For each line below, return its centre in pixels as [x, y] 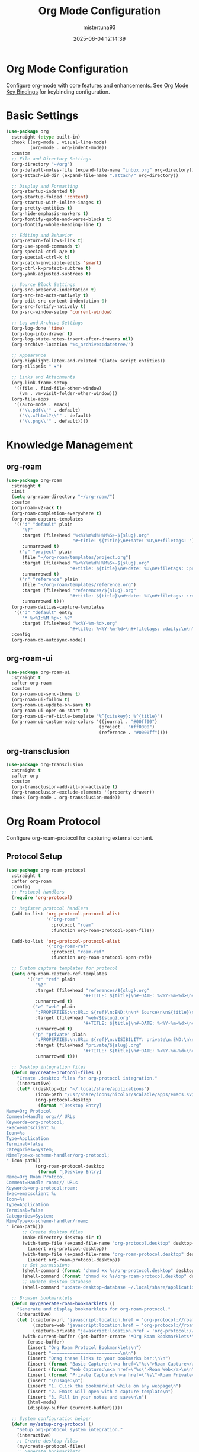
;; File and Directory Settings [52, 159]
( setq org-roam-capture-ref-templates [60, 974]
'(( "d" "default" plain [43, 524]
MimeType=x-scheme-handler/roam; [47, 1221]
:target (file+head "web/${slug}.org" [83, 1018]
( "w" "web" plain [54, 1007]
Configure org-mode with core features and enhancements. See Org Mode [97, 85]
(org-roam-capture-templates [47, 519]
